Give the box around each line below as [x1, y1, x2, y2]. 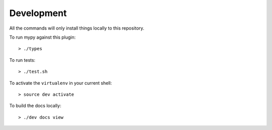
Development [9, 8, 67, 19]
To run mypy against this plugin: [9, 34, 76, 40]
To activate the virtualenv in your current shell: [9, 80, 112, 86]
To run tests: [9, 57, 35, 63]
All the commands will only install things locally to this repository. [9, 25, 145, 31]
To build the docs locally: [9, 103, 61, 109]
